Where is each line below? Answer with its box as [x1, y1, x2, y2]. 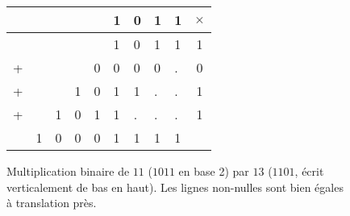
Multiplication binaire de [6, 163, 130, 179]
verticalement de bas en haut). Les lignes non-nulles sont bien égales [6, 178, 344, 195]
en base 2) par [178, 163, 249, 179]
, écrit [294, 163, 324, 179]
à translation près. [6, 194, 97, 211]
